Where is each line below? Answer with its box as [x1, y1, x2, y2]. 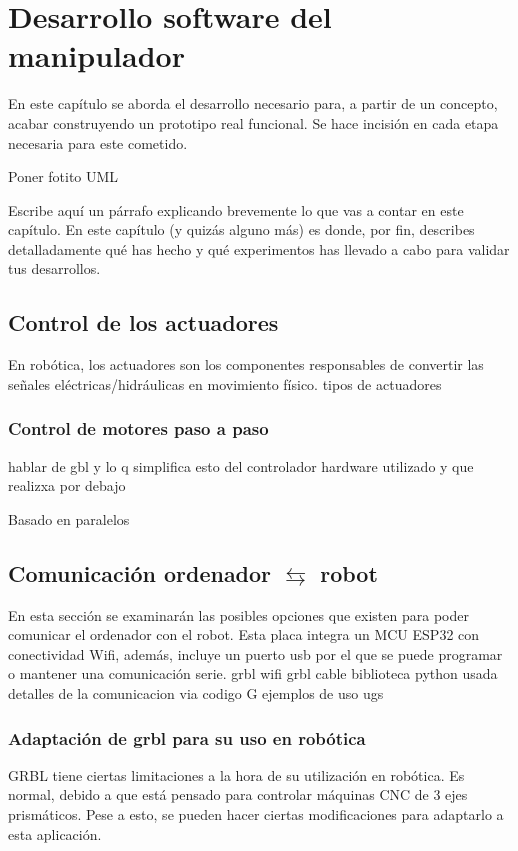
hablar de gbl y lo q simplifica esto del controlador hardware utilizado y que [8, 455, 474, 476]
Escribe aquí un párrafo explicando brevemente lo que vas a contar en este [8, 199, 464, 220]
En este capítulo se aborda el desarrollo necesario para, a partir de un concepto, [8, 93, 498, 114]
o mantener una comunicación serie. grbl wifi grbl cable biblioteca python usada [8, 663, 498, 684]
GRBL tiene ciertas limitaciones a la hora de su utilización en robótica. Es [8, 764, 465, 785]
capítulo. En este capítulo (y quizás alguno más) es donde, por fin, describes [8, 219, 475, 240]
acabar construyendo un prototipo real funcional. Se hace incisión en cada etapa [8, 112, 499, 133]
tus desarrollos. [8, 258, 101, 279]
